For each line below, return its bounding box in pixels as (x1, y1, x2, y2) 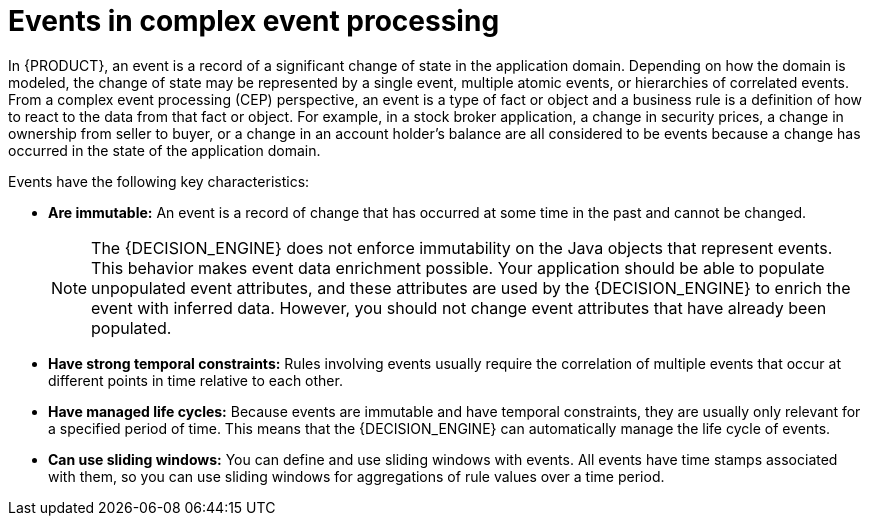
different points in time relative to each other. (48, 371, 343, 389)
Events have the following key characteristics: (8, 172, 310, 190)
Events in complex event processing (8, 4, 500, 38)
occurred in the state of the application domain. (8, 141, 321, 159)
